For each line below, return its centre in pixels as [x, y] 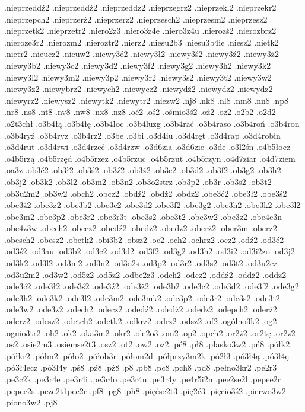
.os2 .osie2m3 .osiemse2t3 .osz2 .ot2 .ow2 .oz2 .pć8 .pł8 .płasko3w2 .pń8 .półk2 [147, 344]
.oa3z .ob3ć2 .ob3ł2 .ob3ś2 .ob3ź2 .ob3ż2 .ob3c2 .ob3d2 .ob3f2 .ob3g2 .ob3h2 [143, 170]
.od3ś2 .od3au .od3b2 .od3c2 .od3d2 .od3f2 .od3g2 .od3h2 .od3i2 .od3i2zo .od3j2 [150, 251]
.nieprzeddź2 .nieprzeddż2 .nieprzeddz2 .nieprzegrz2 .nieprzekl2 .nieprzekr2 [140, 7]
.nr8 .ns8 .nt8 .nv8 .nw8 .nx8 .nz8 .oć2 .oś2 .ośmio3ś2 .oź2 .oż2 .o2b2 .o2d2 [140, 112]
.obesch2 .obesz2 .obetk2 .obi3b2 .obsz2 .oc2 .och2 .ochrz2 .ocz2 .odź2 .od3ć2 [144, 239]
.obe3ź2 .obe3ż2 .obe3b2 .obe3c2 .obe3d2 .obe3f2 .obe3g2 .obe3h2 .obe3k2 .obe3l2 [152, 205]
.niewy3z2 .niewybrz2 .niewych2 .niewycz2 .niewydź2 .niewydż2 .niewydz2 [139, 89]
